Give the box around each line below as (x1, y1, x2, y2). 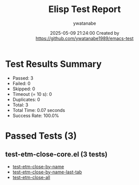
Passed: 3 (12, 75, 34, 81)
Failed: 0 (12, 80, 31, 86)
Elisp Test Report (48, 4, 121, 15)
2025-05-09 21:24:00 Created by (50, 30, 119, 36)
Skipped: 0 (12, 86, 35, 92)
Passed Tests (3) (5, 130, 77, 142)
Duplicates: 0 (12, 96, 40, 102)
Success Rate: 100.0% (12, 112, 59, 118)
